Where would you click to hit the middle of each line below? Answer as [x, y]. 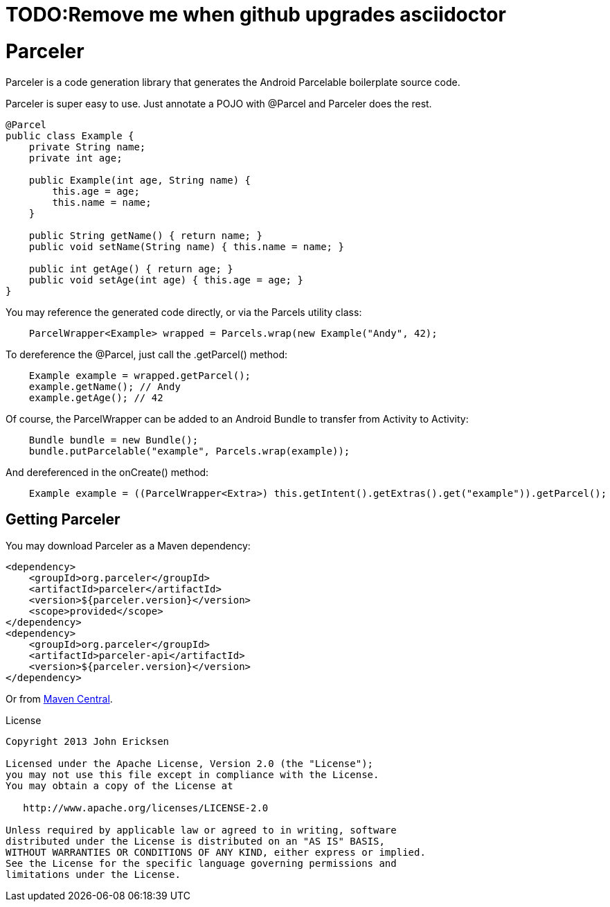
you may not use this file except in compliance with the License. [192, 775]
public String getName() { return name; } [145, 235]
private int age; [75, 158]
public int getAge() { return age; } [131, 268]
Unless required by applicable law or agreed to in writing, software [201, 830]
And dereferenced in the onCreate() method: [107, 472]
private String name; [87, 147]
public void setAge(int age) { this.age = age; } [166, 280]
